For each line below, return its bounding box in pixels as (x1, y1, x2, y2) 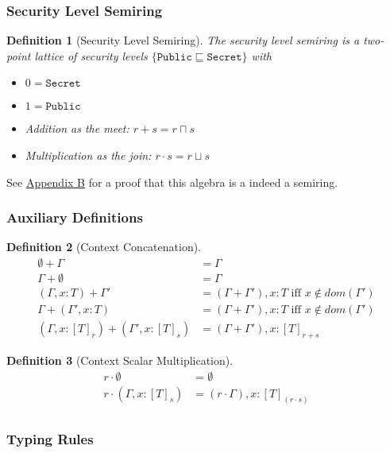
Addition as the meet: (25, 120, 129, 137)
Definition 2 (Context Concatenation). (6, 238, 202, 255)
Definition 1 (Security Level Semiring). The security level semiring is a (6, 32, 360, 48)
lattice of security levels (34, 47, 148, 64)
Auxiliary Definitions (6, 207, 143, 227)
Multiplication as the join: (25, 147, 152, 163)
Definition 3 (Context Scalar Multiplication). (6, 351, 234, 368)
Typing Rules (6, 429, 94, 449)
